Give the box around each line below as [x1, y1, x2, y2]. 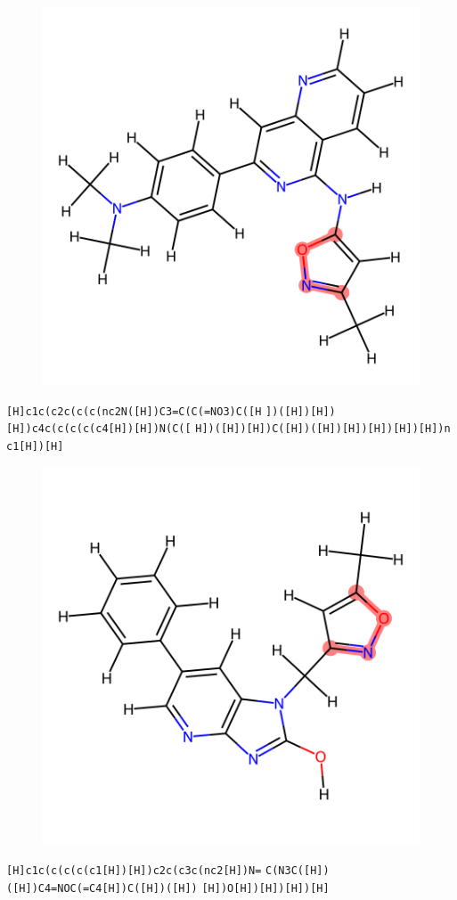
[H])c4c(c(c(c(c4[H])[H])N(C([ [6, 422, 192, 436]
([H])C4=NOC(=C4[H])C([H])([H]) [6, 881, 198, 895]
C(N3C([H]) [265, 864, 330, 878]
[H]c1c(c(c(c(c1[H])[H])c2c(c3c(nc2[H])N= [6, 864, 262, 878]
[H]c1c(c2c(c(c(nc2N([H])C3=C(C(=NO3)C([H [6, 405, 262, 418]
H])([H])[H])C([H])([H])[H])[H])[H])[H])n [195, 422, 451, 436]
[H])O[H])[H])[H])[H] [201, 881, 330, 895]
